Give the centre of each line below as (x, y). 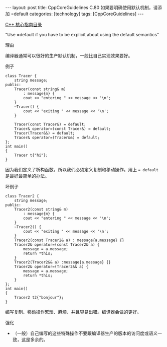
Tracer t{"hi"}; (31, 155)
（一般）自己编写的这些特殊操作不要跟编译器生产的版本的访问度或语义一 (87, 333)
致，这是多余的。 (30, 339)
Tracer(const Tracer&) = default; (50, 124)
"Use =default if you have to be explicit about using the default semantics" (82, 34)
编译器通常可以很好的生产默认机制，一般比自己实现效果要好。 (69, 56)
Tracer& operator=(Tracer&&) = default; (57, 137)
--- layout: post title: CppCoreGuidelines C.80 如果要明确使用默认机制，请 (81, 8)
